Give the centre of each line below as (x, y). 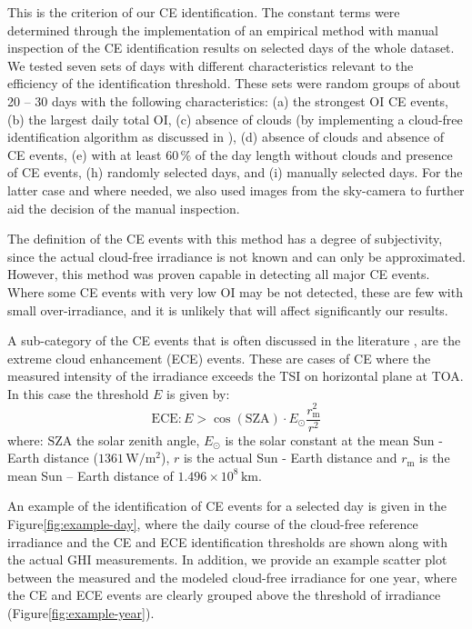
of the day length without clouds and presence (324, 154)
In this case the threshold (78, 393)
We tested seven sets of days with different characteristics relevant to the (211, 65)
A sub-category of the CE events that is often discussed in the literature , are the (234, 340)
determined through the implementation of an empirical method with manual (223, 30)
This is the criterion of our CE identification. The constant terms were (204, 12)
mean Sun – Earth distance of (90, 475)
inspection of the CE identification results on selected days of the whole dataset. (231, 48)
